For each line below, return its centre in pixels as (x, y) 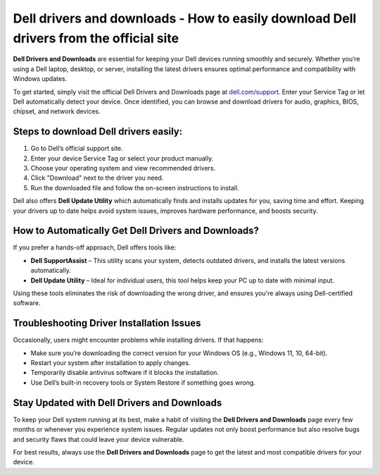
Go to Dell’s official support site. (77, 149)
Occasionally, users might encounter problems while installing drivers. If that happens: (138, 340)
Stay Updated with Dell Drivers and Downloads (118, 403)
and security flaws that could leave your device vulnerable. (99, 439)
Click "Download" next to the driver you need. (97, 178)
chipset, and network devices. (57, 111)
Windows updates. (40, 79)
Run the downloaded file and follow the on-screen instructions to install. (135, 187)
